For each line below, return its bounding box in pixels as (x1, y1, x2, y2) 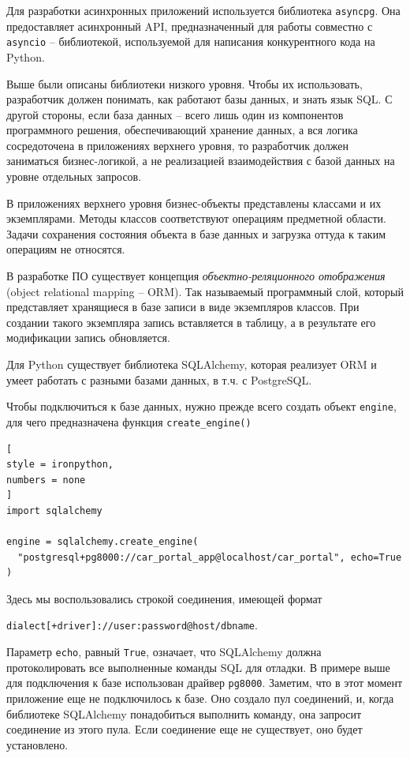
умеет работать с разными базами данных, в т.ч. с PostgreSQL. (6, 371, 312, 388)
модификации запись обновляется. (6, 329, 170, 346)
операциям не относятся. (6, 241, 125, 257)
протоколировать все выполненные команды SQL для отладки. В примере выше (6, 659, 390, 675)
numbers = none (6, 474, 86, 486)
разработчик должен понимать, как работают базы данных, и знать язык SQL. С (6, 91, 393, 107)
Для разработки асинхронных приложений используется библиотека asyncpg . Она (6, 2, 401, 18)
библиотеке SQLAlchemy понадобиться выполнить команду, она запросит (6, 705, 362, 722)
